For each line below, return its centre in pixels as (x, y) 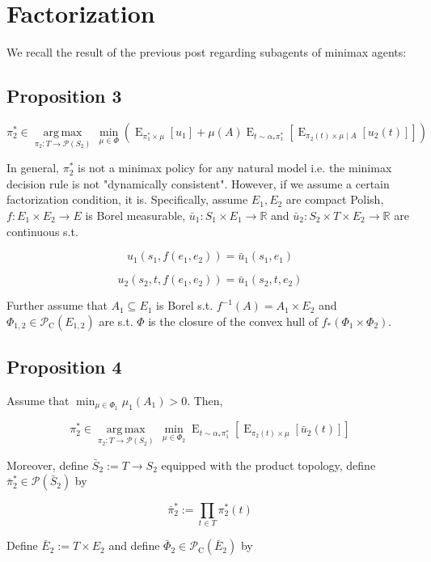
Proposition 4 (64, 367)
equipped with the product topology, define (268, 465)
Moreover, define (48, 465)
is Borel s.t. (185, 305)
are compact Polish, (335, 199)
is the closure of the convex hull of (233, 321)
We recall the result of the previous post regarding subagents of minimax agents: (207, 52)
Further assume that (57, 305)
